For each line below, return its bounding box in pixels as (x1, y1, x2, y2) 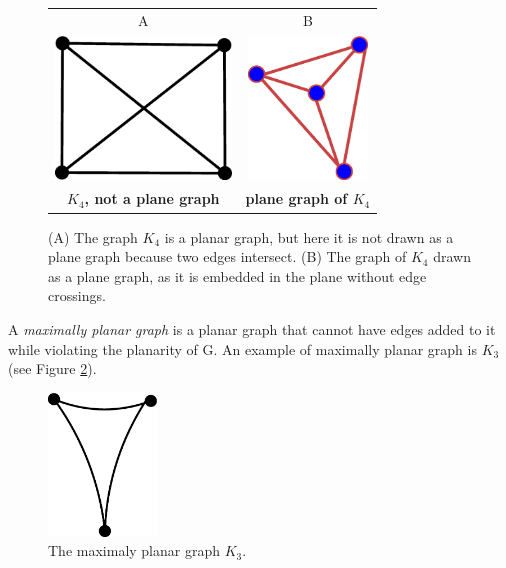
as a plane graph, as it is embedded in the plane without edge (48, 265, 427, 286)
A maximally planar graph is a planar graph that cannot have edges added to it (8, 318, 496, 339)
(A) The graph (48, 226, 138, 247)
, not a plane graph (84, 188, 220, 209)
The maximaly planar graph (48, 540, 220, 561)
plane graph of (245, 188, 348, 209)
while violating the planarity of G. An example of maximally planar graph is (8, 338, 477, 359)
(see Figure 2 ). (8, 358, 97, 379)
